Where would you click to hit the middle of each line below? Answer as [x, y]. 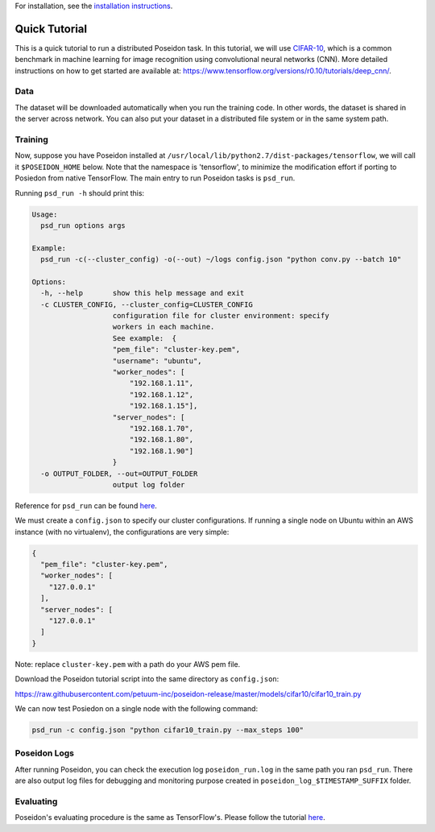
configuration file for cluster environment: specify [221, 316]
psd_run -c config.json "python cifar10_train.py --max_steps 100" [168, 730]
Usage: [45, 214]
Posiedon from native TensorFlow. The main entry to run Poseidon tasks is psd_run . [155, 178]
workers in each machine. [164, 327]
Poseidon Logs [45, 753]
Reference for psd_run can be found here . [86, 505]
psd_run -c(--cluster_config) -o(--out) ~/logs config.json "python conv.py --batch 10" [221, 259]
